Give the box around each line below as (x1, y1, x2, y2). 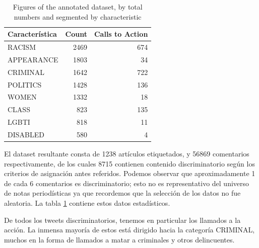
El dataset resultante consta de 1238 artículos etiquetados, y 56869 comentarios (4, 148, 249, 159)
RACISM (8, 42, 36, 52)
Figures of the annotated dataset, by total (13, 2, 143, 12)
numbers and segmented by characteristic (14, 11, 142, 22)
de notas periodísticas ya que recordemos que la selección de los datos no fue (4, 188, 241, 198)
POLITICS (8, 79, 42, 90)
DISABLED (8, 129, 44, 139)
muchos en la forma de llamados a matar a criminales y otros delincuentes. (4, 234, 235, 244)
